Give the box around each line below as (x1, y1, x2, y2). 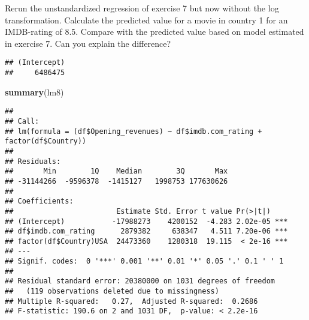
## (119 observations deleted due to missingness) (5, 287, 219, 296)
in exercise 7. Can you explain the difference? (5, 37, 171, 49)
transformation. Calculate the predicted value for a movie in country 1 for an (5, 13, 288, 26)
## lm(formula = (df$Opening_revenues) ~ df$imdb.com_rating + (5, 127, 262, 136)
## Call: (5, 116, 40, 125)
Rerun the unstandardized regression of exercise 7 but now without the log (5, 2, 279, 14)
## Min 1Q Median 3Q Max (5, 167, 228, 176)
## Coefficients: (5, 197, 74, 206)
